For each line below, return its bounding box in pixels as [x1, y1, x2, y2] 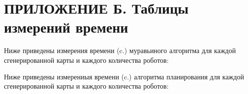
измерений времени [4, 17, 128, 37]
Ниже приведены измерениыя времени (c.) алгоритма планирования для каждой [4, 71, 244, 81]
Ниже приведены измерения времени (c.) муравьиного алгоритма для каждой [4, 45, 236, 56]
